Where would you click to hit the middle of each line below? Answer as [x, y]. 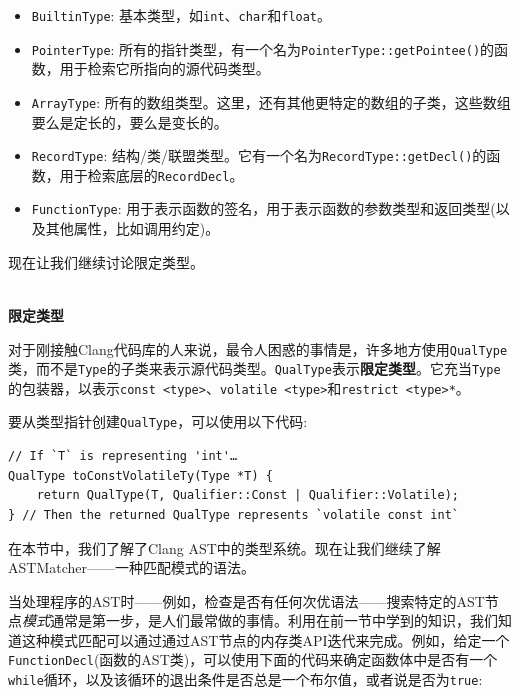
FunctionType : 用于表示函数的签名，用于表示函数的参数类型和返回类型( [263, 208]
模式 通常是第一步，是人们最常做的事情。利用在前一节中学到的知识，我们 [260, 620]
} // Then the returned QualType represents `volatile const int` [234, 514]
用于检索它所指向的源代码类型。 [164, 68]
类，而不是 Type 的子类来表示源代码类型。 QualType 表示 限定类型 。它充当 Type [254, 368]
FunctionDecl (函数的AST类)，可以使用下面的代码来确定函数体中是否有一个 [253, 659]
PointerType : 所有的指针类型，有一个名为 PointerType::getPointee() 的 [263, 48]
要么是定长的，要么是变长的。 [129, 121]
